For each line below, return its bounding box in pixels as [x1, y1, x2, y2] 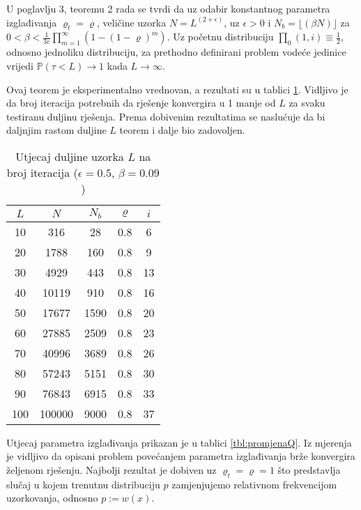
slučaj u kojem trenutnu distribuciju [6, 477, 160, 491]
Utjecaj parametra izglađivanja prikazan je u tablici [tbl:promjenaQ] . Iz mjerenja [6, 435, 352, 449]
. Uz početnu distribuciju [167, 29, 274, 44]
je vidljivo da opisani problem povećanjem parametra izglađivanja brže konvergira [6, 449, 355, 463]
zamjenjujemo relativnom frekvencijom [171, 477, 337, 491]
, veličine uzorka [97, 15, 167, 29]
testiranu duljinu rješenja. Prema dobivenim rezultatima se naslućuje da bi [6, 109, 325, 123]
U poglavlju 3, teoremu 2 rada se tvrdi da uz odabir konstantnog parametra [6, 1, 330, 15]
